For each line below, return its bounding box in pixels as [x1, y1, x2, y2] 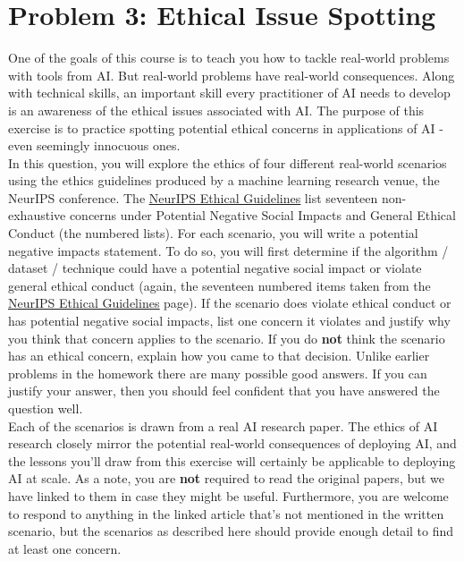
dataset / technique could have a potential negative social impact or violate [8, 259, 422, 277]
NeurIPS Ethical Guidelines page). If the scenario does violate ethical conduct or [8, 293, 451, 312]
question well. [8, 399, 83, 417]
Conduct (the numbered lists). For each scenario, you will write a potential [8, 224, 418, 242]
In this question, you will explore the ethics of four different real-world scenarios [8, 153, 447, 172]
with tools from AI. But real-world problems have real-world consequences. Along [8, 65, 455, 84]
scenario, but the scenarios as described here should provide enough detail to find [8, 522, 454, 540]
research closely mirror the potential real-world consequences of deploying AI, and [8, 434, 457, 453]
